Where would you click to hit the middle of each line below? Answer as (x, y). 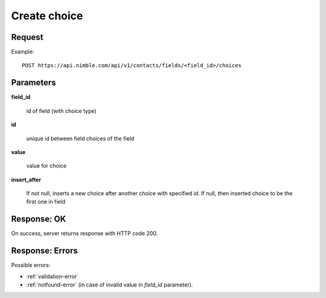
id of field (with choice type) (61, 111)
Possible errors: (31, 265)
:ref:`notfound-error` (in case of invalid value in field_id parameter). (110, 285)
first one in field (46, 202)
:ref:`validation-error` (52, 276)
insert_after (26, 180)
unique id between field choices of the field (80, 138)
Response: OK (39, 219)
